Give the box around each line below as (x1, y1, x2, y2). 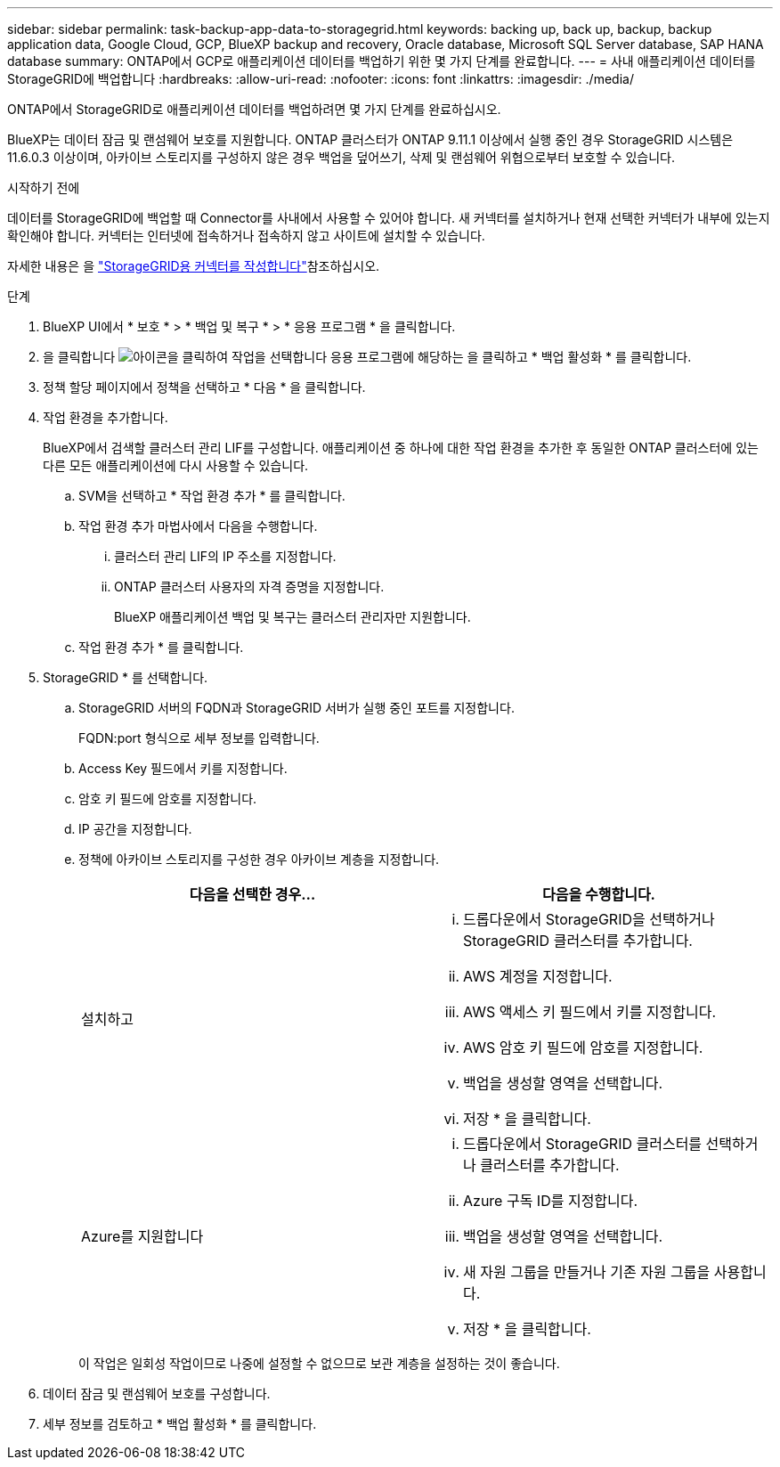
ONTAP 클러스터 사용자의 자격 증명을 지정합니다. (114, 579, 385, 594)
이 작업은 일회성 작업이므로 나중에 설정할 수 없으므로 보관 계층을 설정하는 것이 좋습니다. (78, 1356, 560, 1371)
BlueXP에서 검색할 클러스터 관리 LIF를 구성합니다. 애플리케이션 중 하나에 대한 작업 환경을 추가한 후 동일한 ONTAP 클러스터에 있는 (43, 440, 759, 455)
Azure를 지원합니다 (81, 1227, 204, 1245)
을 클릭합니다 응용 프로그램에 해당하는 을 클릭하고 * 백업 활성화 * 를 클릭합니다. (43, 349, 692, 364)
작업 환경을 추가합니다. (43, 410, 168, 425)
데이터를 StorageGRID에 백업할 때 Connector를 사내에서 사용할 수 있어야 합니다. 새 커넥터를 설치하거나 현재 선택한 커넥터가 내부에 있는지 (7, 210, 770, 225)
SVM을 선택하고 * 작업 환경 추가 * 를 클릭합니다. (78, 488, 345, 503)
